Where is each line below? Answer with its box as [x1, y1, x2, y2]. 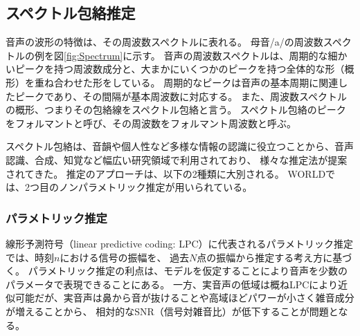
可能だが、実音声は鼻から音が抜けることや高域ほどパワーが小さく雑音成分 [15, 290, 354, 305]
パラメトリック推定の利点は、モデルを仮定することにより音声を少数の [28, 263, 348, 278]
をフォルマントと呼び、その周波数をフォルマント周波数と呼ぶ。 [6, 115, 296, 130]
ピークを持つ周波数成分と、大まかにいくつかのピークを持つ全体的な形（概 [15, 62, 354, 76]
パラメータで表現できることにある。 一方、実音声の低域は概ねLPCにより [6, 277, 339, 291]
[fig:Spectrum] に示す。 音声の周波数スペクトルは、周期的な [64, 48, 328, 62]
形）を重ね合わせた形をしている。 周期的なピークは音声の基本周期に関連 [6, 75, 339, 89]
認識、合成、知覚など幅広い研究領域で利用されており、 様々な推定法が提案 [6, 152, 348, 167]
